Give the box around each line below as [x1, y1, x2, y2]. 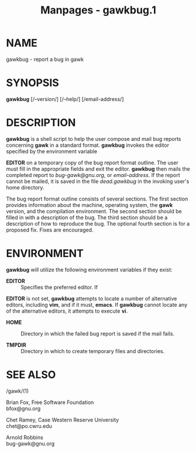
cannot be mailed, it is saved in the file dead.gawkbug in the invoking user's [6, 178, 190, 185]
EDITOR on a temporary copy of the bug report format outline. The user [6, 159, 178, 166]
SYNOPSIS [6, 77, 60, 89]
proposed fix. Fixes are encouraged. [6, 226, 94, 233]
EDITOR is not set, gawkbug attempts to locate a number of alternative [6, 295, 177, 302]
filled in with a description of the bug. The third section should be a [6, 214, 168, 221]
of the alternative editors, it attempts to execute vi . [6, 307, 128, 314]
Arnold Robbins [6, 434, 44, 441]
